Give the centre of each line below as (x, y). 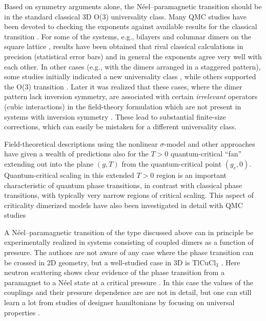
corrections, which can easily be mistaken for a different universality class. (120, 127)
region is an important (191, 175)
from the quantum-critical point (172, 163)
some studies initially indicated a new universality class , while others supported (130, 76)
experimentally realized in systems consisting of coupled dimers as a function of (129, 242)
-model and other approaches (210, 143)
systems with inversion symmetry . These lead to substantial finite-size (115, 116)
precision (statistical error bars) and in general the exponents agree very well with (133, 56)
